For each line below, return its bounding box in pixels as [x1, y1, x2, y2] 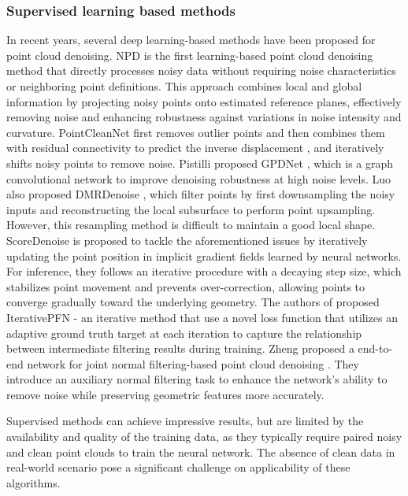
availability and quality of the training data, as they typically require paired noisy [6, 428, 402, 445]
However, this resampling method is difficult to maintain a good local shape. [6, 217, 376, 233]
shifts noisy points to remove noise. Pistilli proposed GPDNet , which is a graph [6, 154, 394, 171]
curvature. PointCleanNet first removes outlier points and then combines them [6, 124, 385, 140]
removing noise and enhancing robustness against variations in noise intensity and [6, 109, 402, 125]
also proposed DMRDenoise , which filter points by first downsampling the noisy [6, 186, 395, 202]
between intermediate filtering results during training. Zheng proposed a [6, 340, 354, 357]
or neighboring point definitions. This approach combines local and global [6, 78, 362, 94]
